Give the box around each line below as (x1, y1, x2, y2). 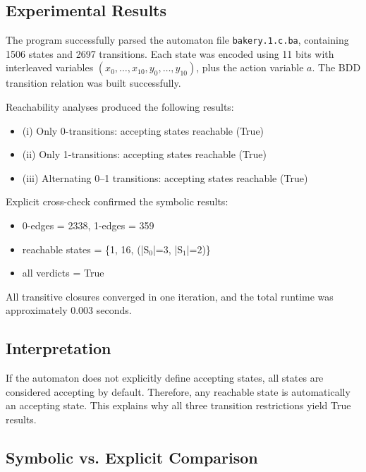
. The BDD (312, 60, 361, 75)
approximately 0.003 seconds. (6, 303, 132, 317)
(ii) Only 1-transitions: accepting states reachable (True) (22, 147, 267, 162)
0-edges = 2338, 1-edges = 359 (22, 218, 154, 233)
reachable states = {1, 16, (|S (22, 241, 150, 256)
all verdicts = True (22, 265, 104, 280)
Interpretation (6, 337, 111, 359)
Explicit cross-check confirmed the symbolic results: (6, 194, 228, 209)
